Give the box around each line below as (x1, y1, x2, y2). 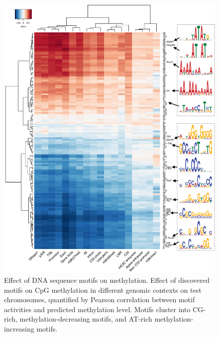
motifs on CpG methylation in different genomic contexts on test (4, 284, 202, 295)
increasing (4, 323, 34, 334)
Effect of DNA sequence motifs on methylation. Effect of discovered (4, 274, 210, 285)
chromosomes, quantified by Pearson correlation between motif (4, 294, 195, 305)
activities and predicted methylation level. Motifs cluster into (4, 304, 191, 314)
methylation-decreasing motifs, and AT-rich (19, 314, 152, 324)
